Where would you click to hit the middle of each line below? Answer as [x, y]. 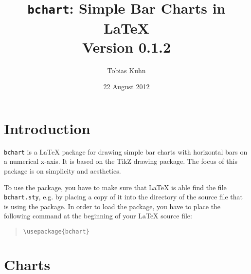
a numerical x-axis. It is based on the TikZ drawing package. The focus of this [121, 161]
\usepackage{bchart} [56, 232]
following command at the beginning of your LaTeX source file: [98, 216]
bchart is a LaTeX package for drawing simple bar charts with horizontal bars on [126, 151]
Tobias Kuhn [126, 70]
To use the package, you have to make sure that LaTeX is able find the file [115, 187]
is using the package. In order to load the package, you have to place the [112, 206]
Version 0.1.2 [126, 47]
